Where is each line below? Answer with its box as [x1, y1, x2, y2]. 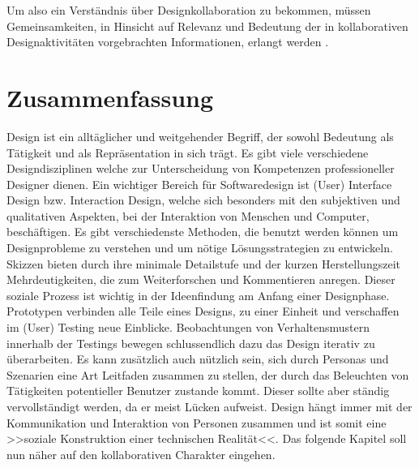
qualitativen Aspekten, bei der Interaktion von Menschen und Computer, [6, 207, 370, 224]
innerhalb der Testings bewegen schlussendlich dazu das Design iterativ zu [6, 334, 375, 351]
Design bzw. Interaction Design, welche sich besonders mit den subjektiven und [6, 191, 400, 208]
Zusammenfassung [6, 80, 214, 114]
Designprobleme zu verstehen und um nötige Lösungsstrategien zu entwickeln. [6, 239, 393, 256]
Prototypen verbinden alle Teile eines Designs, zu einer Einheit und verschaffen [6, 303, 400, 320]
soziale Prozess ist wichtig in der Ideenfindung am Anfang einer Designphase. [6, 286, 390, 303]
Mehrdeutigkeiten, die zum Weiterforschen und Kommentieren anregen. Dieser [6, 271, 395, 288]
